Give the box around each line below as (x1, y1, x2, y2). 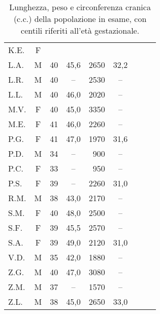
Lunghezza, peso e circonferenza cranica (9, 1, 151, 13)
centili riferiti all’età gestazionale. (21, 25, 140, 36)
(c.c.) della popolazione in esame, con (13, 13, 147, 25)
